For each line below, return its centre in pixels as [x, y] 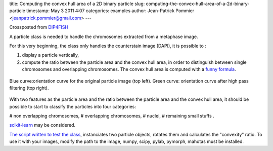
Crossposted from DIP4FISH [39, 27]
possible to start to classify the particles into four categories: [73, 106]
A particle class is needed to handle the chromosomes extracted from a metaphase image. [104, 36]
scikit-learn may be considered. [42, 125]
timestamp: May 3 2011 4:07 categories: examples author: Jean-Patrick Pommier [110, 11]
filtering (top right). [29, 88]
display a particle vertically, [51, 55]
